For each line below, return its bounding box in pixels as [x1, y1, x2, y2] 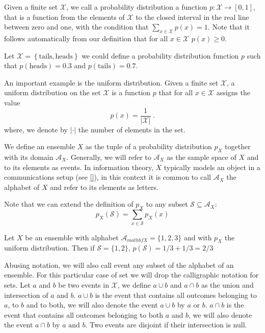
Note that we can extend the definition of [4, 199, 134, 209]
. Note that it [207, 21, 250, 32]
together [225, 141, 251, 152]
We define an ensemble [4, 141, 75, 152]
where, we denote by [4, 124, 68, 134]
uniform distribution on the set [4, 87, 101, 98]
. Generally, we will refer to [66, 152, 151, 162]
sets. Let [4, 280, 31, 290]
